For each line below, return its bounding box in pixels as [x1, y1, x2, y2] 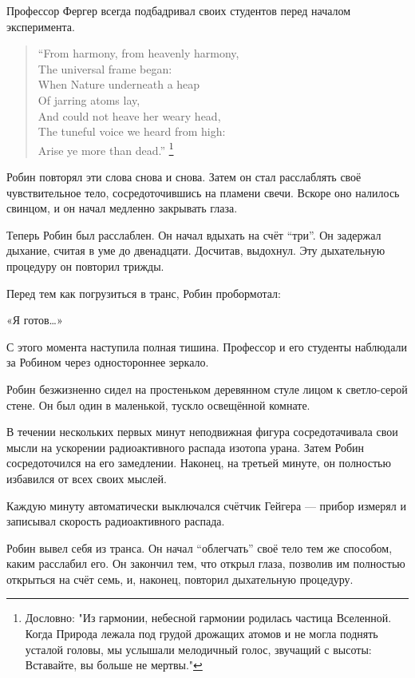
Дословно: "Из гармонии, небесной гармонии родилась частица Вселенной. [25, 609, 392, 626]
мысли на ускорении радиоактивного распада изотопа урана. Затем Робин [6, 438, 365, 455]
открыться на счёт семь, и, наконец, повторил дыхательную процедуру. [6, 570, 354, 587]
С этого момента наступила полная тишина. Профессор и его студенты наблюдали [6, 338, 407, 355]
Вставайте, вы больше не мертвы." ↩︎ [25, 656, 203, 673]
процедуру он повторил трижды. [6, 257, 164, 274]
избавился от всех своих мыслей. [6, 470, 167, 486]
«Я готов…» [6, 311, 63, 328]
